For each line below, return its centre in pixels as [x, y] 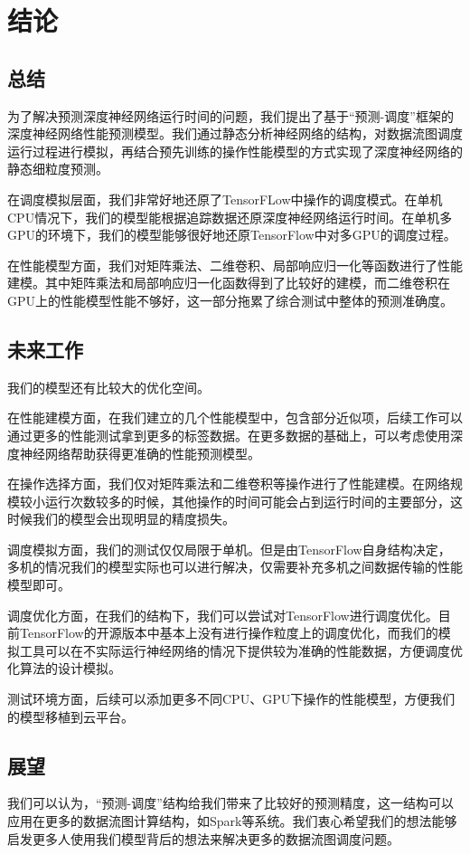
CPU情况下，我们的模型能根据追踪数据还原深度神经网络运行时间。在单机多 [230, 217]
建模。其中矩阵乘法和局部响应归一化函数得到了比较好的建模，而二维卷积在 [229, 283]
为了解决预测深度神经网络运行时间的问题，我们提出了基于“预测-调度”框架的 [230, 115]
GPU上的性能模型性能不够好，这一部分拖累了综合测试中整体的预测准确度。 [230, 300]
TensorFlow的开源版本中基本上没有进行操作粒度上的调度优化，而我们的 [229, 633]
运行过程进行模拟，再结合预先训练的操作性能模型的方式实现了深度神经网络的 [235, 151]
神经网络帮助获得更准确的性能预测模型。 [140, 453]
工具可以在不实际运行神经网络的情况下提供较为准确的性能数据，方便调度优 [241, 650]
